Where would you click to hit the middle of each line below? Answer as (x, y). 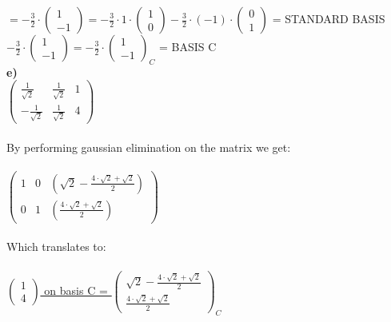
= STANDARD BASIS (329, 18)
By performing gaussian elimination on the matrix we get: (149, 147)
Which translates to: (56, 246)
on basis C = (76, 290)
